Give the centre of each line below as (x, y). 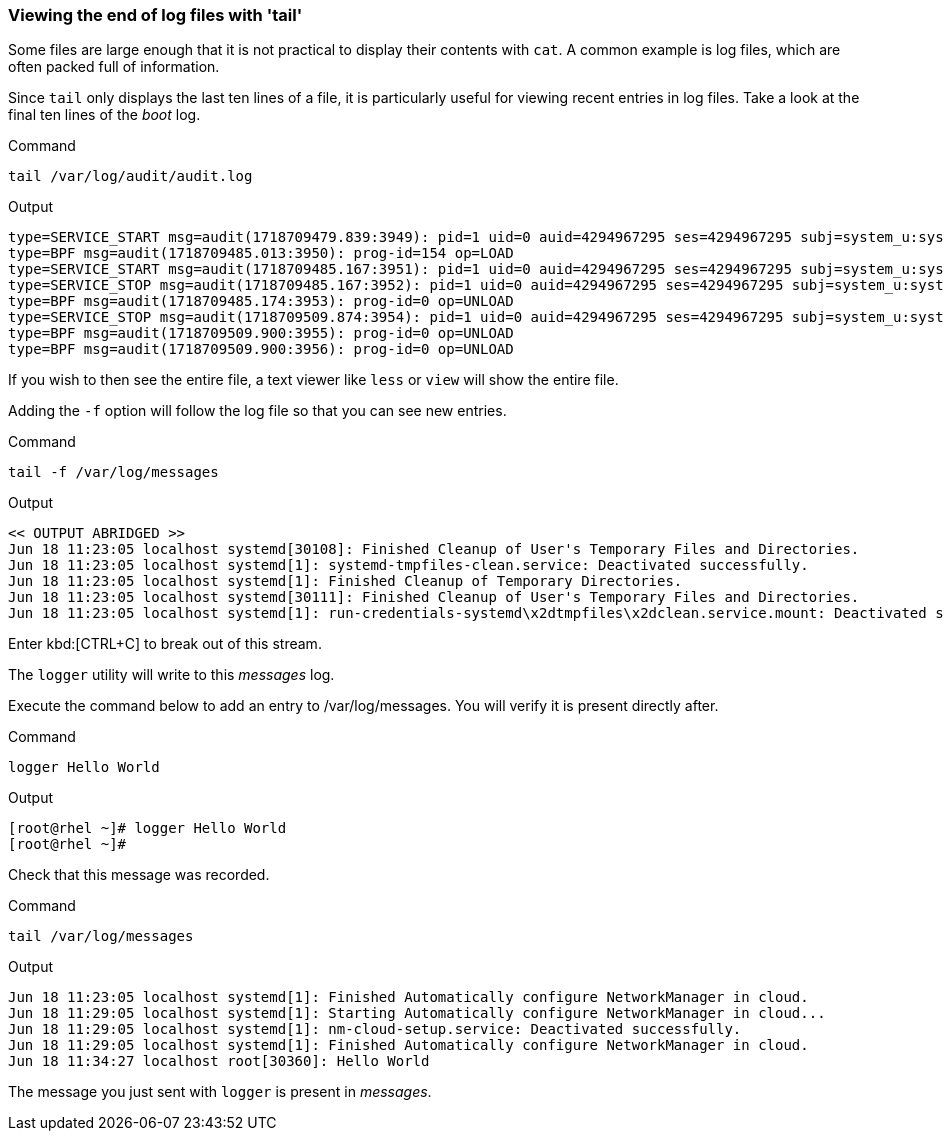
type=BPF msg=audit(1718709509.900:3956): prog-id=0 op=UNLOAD (261, 349)
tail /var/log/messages (101, 936)
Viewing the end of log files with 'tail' (155, 15)
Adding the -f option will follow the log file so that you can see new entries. (257, 411)
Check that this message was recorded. (139, 875)
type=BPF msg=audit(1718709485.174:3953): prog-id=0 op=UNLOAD (261, 301)
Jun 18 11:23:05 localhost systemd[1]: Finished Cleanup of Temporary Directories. (345, 581)
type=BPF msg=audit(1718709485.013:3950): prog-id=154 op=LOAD (261, 253)
